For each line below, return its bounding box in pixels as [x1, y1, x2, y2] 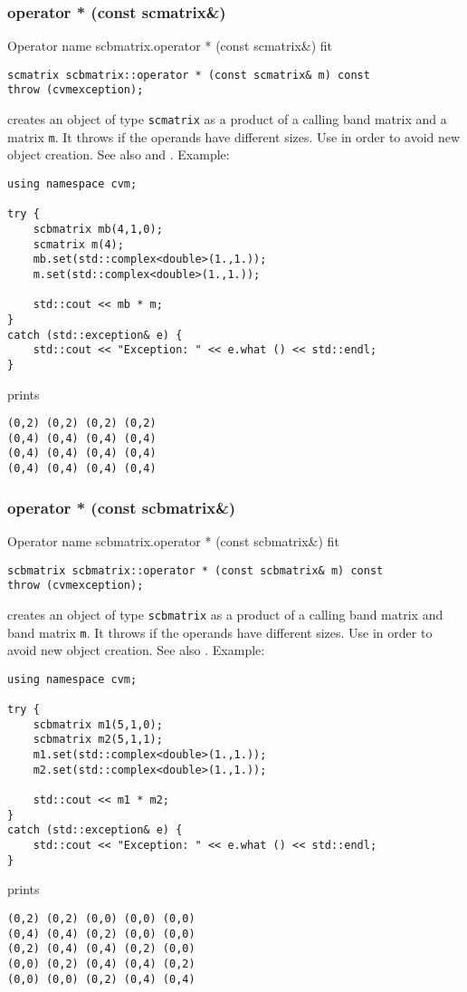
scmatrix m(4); [33, 237, 124, 251]
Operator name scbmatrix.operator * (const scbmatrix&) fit [7, 532, 339, 550]
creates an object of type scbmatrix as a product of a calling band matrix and [7, 604, 443, 623]
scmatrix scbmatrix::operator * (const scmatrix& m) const [7, 68, 370, 82]
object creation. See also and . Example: [7, 145, 230, 164]
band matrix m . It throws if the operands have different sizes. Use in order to [7, 622, 433, 641]
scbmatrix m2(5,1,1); [33, 733, 163, 746]
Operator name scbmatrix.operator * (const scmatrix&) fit [7, 36, 333, 55]
